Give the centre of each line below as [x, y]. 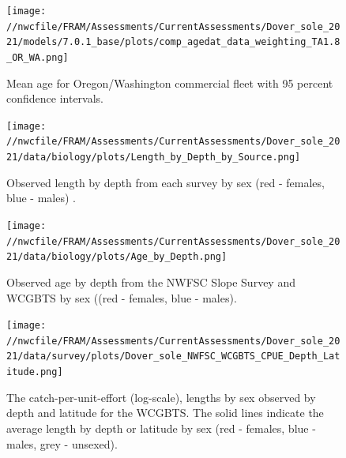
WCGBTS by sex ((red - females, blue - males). [122, 297]
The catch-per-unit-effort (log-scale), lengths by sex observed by [161, 397]
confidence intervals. [55, 98]
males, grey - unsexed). [62, 443]
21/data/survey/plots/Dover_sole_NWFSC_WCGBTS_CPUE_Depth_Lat [173, 357]
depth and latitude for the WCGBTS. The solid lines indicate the [165, 413]
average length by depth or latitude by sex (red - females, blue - [161, 428]
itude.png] [35, 372]
